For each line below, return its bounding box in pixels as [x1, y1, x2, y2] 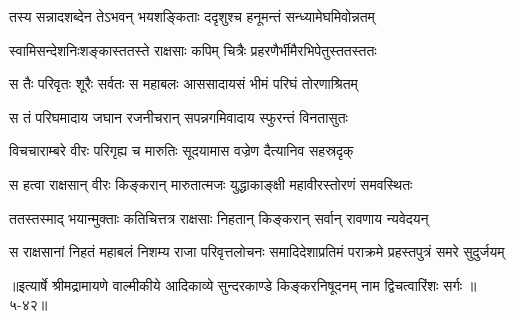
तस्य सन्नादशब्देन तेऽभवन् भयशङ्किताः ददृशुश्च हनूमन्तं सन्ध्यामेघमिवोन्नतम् [9, 6, 375, 26]
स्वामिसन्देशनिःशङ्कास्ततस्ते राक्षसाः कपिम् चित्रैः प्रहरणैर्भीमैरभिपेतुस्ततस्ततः [9, 39, 377, 60]
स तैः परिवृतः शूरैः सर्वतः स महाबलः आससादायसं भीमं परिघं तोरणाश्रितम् [9, 73, 358, 94]
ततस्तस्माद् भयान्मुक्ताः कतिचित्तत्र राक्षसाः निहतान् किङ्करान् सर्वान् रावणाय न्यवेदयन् [9, 207, 429, 228]
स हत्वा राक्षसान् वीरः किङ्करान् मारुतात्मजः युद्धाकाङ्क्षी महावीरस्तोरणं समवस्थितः [9, 173, 413, 194]
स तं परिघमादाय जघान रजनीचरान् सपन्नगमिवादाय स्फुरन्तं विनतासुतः [9, 106, 348, 127]
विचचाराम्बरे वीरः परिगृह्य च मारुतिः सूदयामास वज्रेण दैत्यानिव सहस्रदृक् [9, 140, 354, 161]
